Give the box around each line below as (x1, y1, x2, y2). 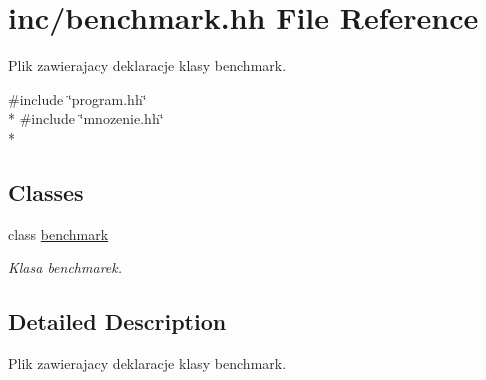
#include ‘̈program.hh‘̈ (8, 88, 147, 109)
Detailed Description (8, 306, 227, 337)
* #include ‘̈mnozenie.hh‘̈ (8, 108, 164, 129)
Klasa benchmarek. (8, 257, 123, 278)
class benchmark (8, 223, 109, 244)
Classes (8, 176, 84, 207)
